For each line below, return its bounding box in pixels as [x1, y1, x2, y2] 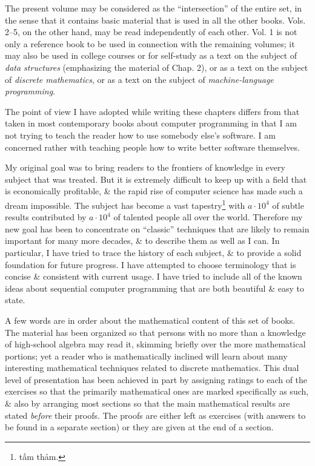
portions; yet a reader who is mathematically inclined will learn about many [5, 349, 288, 362]
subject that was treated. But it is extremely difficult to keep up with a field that [5, 172, 307, 185]
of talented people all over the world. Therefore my [113, 211, 303, 223]
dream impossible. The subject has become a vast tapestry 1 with [5, 197, 245, 211]
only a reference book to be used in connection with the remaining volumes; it [5, 37, 295, 50]
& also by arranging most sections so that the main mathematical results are [5, 397, 290, 410]
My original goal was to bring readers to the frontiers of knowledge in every [5, 161, 285, 174]
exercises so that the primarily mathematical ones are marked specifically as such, [5, 385, 309, 398]
